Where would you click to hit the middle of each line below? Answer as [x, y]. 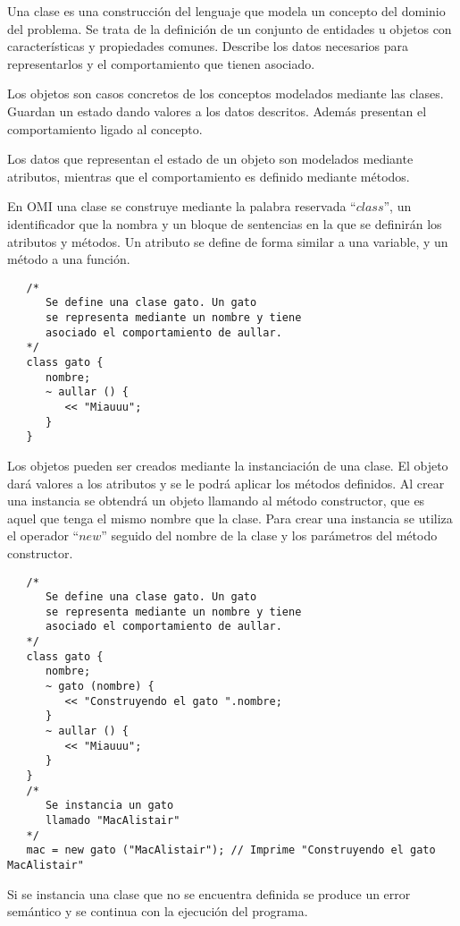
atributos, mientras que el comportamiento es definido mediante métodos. [209, 176]
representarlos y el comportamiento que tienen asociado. [161, 63]
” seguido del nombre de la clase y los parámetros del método [269, 535]
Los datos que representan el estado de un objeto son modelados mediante [210, 159]
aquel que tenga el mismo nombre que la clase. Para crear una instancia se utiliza [230, 518]
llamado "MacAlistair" [113, 820]
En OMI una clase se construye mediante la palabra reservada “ [182, 206]
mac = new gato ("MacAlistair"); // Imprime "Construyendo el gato [231, 850]
